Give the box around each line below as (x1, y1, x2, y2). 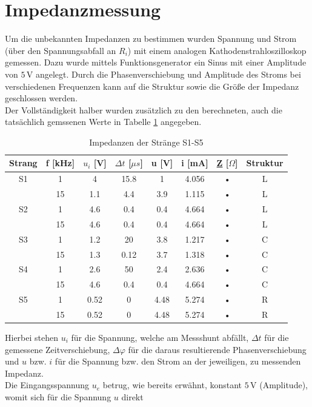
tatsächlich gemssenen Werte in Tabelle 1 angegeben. (5, 115, 202, 128)
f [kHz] (45, 156, 75, 169)
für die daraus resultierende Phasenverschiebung (128, 343, 307, 355)
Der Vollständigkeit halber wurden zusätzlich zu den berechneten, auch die (5, 103, 282, 116)
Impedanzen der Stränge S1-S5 (89, 135, 204, 148)
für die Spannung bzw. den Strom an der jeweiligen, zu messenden (55, 355, 301, 368)
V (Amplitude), (250, 378, 308, 391)
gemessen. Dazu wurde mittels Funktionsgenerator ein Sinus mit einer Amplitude (5, 56, 307, 69)
